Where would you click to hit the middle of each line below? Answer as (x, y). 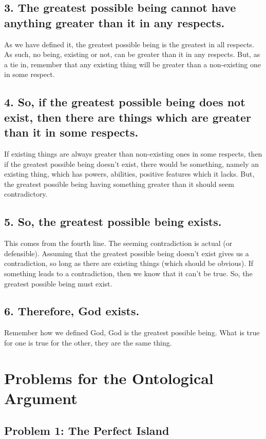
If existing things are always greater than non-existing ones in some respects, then (133, 153)
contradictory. (26, 194)
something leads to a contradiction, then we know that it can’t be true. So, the (128, 273)
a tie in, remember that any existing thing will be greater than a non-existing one (133, 64)
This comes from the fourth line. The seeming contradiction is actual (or (118, 243)
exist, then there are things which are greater (128, 117)
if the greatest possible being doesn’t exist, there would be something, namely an (131, 164)
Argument (41, 398)
